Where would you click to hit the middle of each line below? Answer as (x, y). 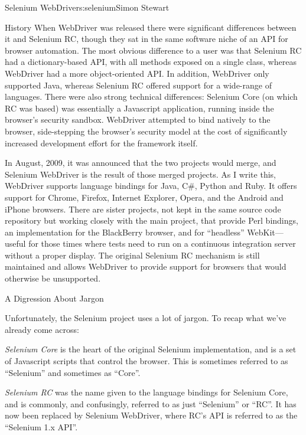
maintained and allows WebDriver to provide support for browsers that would (146, 266)
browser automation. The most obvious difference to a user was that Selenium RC (153, 50)
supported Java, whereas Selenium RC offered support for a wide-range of (138, 85)
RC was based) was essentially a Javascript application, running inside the (139, 108)
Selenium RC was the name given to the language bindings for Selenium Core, (147, 392)
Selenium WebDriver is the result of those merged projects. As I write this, (140, 174)
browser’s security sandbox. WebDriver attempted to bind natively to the (138, 120)
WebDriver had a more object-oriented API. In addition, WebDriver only (137, 73)
